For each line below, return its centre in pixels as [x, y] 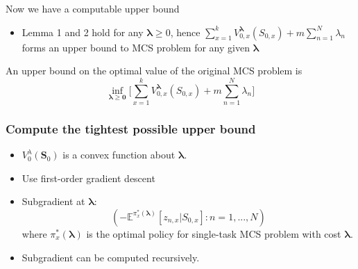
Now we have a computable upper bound [93, 8]
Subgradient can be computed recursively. [111, 257]
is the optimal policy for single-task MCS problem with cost [214, 233]
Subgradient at [53, 201]
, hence [185, 32]
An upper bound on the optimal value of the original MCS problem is [154, 71]
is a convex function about [119, 155]
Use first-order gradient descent [88, 178]
